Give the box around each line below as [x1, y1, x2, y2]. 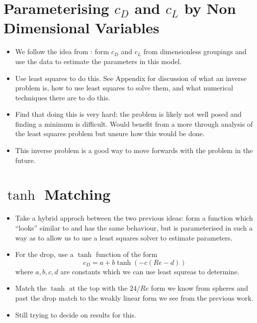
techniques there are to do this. [15, 92, 110, 102]
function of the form [95, 249, 158, 259]
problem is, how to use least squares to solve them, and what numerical [15, 82, 233, 93]
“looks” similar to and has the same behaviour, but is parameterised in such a [15, 222, 253, 233]
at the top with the [69, 283, 128, 293]
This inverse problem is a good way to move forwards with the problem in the [15, 145, 253, 156]
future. [15, 155, 36, 165]
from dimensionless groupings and [143, 46, 247, 57]
